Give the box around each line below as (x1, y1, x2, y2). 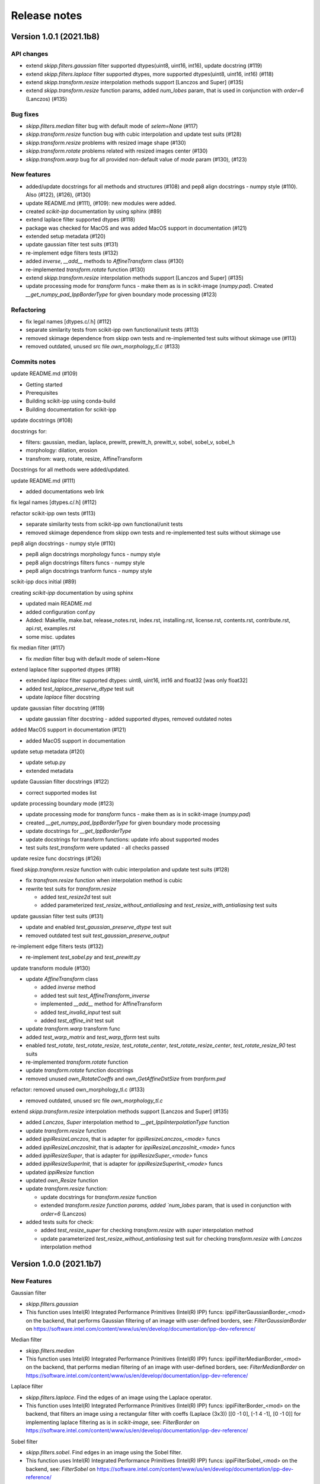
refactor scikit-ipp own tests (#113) (11, 509, 96, 516)
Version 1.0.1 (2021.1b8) (11, 31, 100, 42)
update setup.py (25, 759, 66, 766)
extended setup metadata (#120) (25, 233, 106, 240)
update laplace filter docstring (25, 693, 100, 700)
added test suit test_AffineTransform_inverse (40, 992, 151, 999)
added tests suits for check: (25, 1219, 94, 1226)
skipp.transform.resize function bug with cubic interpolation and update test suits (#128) (25, 131, 242, 138)
